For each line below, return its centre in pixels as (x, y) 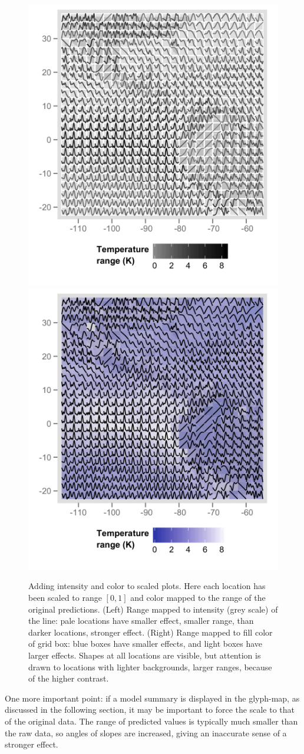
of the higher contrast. (69, 678)
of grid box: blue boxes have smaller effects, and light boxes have (146, 644)
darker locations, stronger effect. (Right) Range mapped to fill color (151, 632)
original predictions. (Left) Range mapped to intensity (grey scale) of (153, 609)
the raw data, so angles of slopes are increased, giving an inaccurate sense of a (146, 732)
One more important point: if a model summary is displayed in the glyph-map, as (152, 698)
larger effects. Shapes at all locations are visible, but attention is (145, 655)
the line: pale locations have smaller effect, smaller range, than (141, 621)
